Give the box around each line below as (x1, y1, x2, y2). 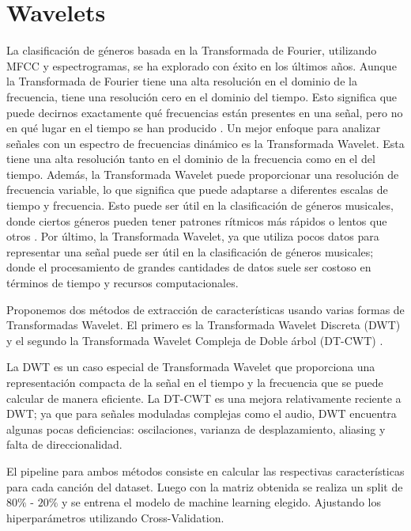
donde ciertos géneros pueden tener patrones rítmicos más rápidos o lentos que (6, 212, 387, 229)
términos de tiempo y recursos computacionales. (6, 275, 239, 291)
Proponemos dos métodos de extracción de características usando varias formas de (6, 301, 405, 317)
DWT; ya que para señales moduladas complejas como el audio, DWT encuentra (6, 405, 397, 422)
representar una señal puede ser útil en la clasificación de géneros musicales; (6, 243, 374, 260)
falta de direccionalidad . (6, 436, 123, 453)
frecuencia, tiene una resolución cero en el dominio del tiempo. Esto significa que (6, 88, 398, 104)
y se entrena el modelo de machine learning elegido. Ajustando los (62, 494, 381, 510)
